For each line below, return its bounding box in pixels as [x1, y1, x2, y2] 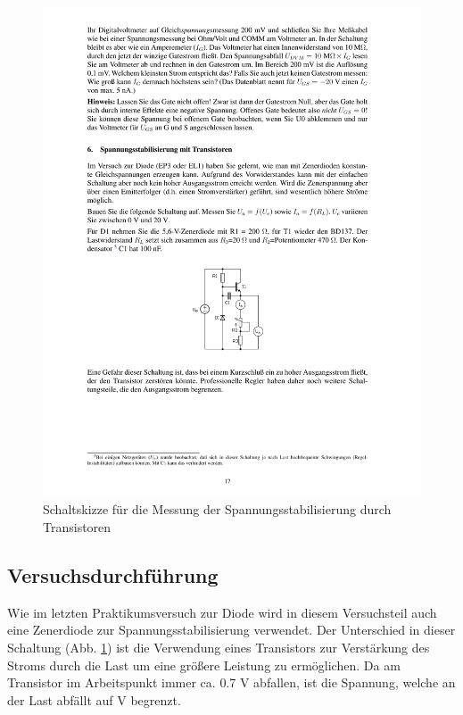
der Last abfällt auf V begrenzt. [7, 690, 181, 709]
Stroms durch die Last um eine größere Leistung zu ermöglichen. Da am [7, 655, 401, 674]
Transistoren [43, 518, 112, 536]
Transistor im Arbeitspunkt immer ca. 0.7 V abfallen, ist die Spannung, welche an [7, 673, 456, 692]
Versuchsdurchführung [7, 561, 219, 589]
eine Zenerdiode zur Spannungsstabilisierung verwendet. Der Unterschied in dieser [7, 620, 456, 639]
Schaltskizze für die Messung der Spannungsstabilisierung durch [43, 500, 392, 519]
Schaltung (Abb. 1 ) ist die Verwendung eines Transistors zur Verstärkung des [7, 638, 430, 657]
